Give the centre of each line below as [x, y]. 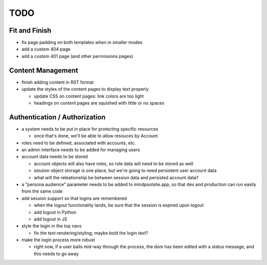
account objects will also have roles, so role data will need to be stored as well [114, 163]
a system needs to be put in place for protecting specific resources [90, 129]
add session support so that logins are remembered [74, 198]
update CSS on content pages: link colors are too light [89, 96]
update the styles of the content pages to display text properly [85, 89]
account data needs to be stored [55, 157]
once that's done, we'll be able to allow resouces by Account [96, 136]
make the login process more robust [58, 240]
